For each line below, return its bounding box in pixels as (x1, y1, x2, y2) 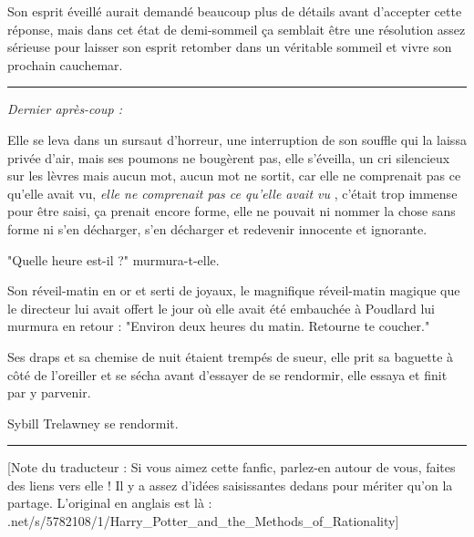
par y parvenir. (7, 383, 91, 402)
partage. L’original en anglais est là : (7, 493, 212, 512)
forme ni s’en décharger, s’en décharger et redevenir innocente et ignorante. (7, 219, 428, 238)
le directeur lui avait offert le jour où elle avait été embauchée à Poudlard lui (7, 298, 435, 317)
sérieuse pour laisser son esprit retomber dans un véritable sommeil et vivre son (7, 37, 452, 57)
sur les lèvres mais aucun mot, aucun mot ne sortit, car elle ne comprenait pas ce (7, 166, 461, 185)
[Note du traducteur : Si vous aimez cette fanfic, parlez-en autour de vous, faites (7, 458, 456, 477)
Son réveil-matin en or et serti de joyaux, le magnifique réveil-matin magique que (7, 281, 460, 300)
